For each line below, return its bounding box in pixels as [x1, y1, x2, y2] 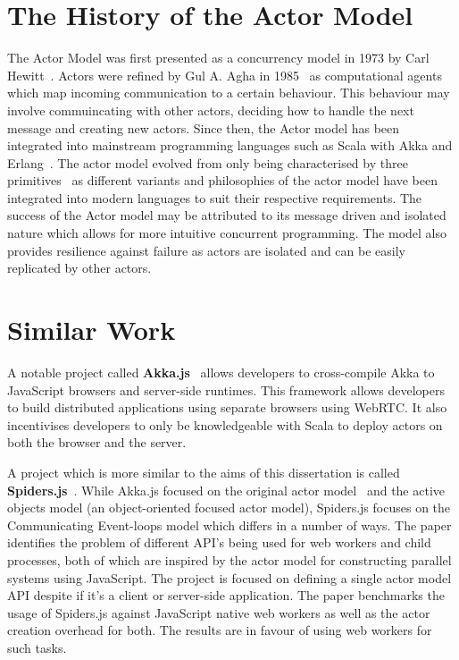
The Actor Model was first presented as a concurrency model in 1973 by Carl [7, 48, 430, 67]
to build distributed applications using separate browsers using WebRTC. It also [7, 398, 447, 417]
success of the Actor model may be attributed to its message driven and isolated [7, 206, 446, 224]
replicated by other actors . [7, 258, 152, 277]
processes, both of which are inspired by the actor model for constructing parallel [7, 550, 452, 569]
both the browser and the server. [7, 433, 187, 452]
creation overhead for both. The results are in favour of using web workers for [7, 621, 432, 639]
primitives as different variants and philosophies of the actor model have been [7, 171, 438, 190]
